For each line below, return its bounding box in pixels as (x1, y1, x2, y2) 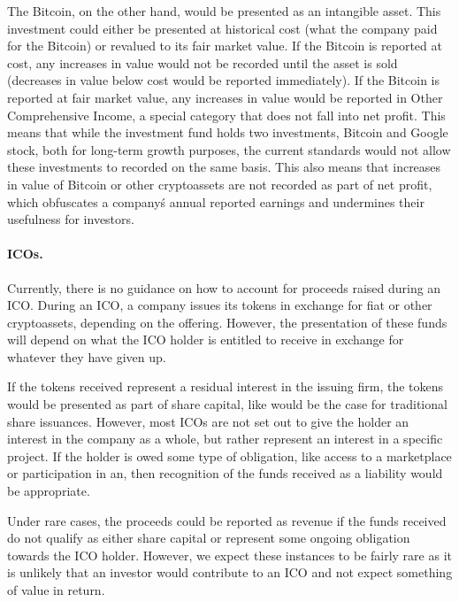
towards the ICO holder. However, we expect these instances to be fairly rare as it (7, 545, 452, 564)
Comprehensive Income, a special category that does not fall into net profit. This (7, 105, 446, 124)
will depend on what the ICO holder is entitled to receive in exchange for (7, 330, 404, 349)
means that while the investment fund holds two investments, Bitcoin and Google (7, 123, 448, 142)
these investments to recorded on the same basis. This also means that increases (7, 158, 441, 176)
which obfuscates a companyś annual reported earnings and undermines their (7, 192, 425, 211)
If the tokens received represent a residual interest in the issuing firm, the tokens (7, 377, 444, 396)
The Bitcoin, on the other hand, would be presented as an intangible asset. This (7, 2, 441, 19)
